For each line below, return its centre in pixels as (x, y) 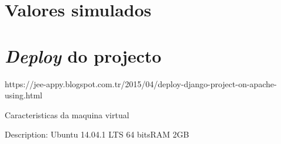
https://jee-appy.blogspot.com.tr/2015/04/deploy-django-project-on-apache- (141, 83)
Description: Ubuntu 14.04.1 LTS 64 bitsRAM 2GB (97, 134)
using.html (24, 95)
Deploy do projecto (83, 56)
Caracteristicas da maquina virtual (67, 114)
